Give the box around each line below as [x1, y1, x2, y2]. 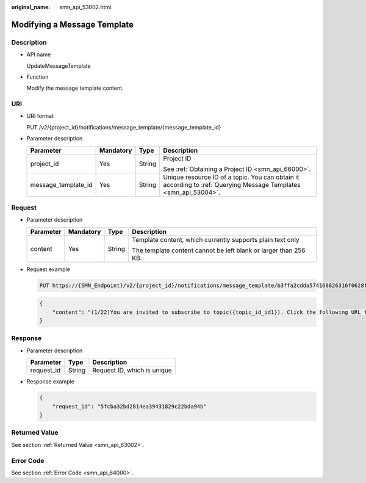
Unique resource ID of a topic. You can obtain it [163, 173, 300, 181]
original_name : [11, 4, 51, 10]
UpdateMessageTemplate [26, 62, 91, 70]
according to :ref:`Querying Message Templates [163, 180, 301, 189]
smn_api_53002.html [59, 4, 112, 10]
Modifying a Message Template [11, 19, 134, 30]
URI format [26, 112, 54, 120]
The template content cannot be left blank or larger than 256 [132, 246, 306, 255]
